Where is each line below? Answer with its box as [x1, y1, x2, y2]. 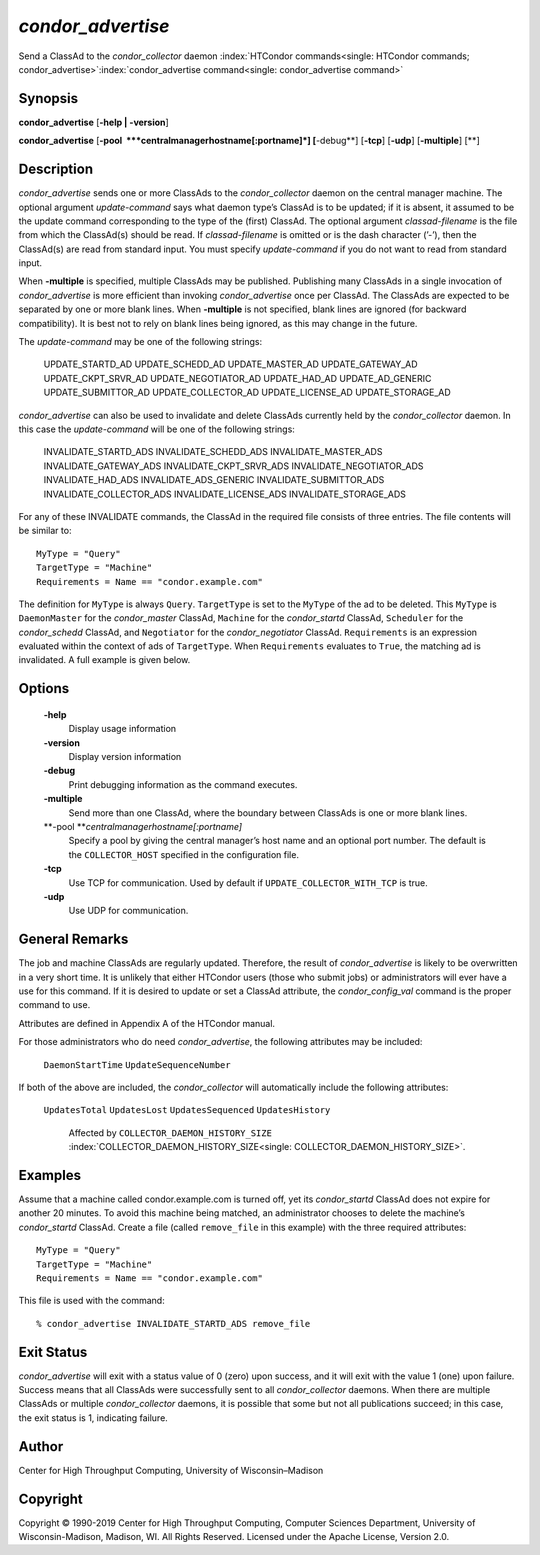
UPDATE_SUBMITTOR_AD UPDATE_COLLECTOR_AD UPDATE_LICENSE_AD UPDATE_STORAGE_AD [43, 386, 452, 399]
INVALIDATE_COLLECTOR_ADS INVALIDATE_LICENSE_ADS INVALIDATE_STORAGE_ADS [43, 488, 407, 500]
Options [18, 680, 70, 697]
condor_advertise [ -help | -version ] [18, 116, 169, 128]
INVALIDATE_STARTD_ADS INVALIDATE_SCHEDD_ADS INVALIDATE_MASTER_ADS [43, 446, 383, 458]
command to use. [18, 999, 91, 1011]
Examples [18, 1166, 82, 1184]
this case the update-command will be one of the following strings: [18, 423, 295, 435]
